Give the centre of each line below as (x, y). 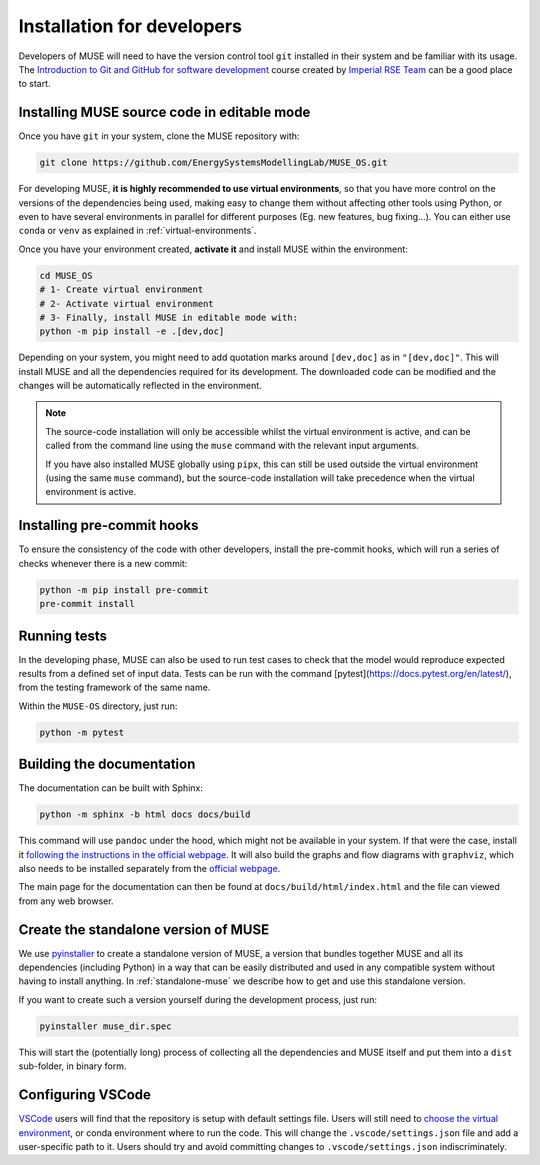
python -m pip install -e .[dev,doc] (132, 331)
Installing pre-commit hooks (108, 525)
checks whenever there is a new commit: (103, 563)
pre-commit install (87, 604)
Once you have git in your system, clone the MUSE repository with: (159, 136)
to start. (34, 84)
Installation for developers (130, 26)
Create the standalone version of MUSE (144, 929)
